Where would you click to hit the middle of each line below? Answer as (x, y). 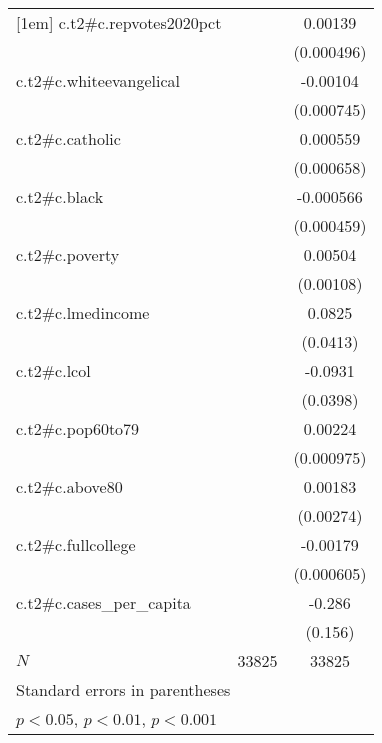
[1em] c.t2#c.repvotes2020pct (119, 22)
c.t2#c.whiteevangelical (98, 80)
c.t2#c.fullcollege (76, 544)
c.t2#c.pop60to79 (78, 428)
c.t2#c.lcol (53, 370)
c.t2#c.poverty (68, 254)
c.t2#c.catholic (68, 138)
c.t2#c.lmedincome (83, 312)
